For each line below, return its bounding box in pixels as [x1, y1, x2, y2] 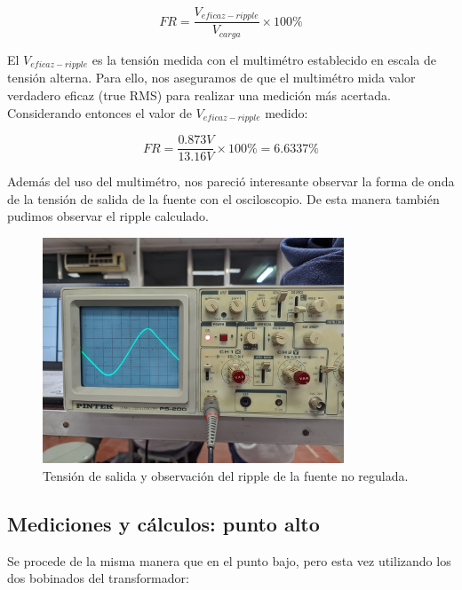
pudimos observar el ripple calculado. [7, 207, 210, 225]
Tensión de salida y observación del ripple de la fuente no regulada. [43, 466, 409, 484]
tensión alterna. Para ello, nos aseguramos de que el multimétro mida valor [7, 68, 416, 87]
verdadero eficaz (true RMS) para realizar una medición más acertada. [7, 85, 391, 104]
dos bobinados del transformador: [7, 569, 189, 587]
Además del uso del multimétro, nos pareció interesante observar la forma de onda [7, 172, 455, 191]
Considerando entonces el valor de [7, 103, 192, 122]
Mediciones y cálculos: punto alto [7, 509, 320, 537]
